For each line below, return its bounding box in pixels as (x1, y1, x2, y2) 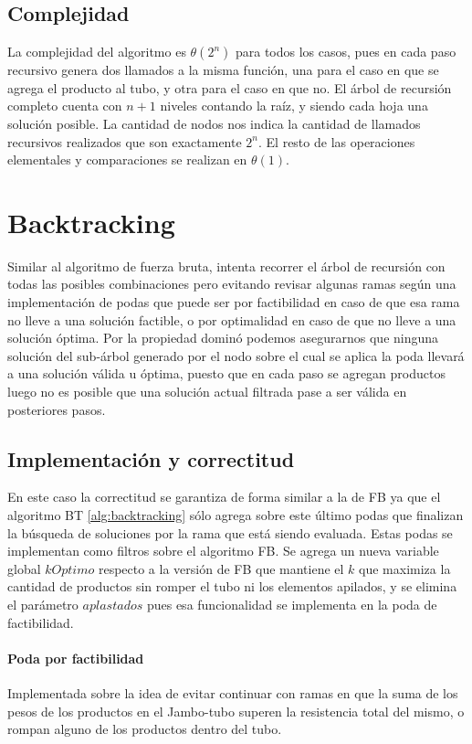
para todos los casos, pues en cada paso (235, 42, 456, 61)
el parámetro (7, 595, 79, 613)
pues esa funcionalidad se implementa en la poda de (146, 595, 437, 613)
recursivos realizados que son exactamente (7, 132, 242, 151)
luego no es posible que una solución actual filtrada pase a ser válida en (7, 382, 407, 401)
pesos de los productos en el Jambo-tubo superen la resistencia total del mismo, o (7, 701, 465, 720)
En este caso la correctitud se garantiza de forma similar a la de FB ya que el (7, 487, 441, 506)
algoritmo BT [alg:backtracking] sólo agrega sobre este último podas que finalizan (7, 505, 464, 525)
